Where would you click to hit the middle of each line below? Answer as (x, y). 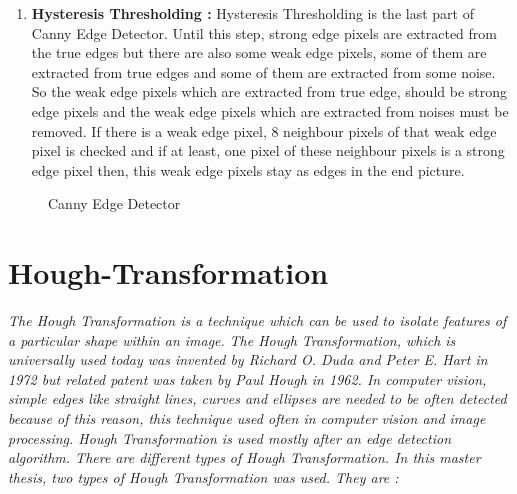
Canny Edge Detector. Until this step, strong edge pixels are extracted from (264, 32)
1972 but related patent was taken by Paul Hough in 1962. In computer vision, (247, 378)
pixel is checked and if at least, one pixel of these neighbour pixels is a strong (268, 150)
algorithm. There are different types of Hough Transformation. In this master (244, 457)
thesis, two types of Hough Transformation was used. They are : (203, 476)
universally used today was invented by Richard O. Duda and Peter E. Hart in (248, 359)
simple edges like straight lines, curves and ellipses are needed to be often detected (257, 398)
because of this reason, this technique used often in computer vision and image (247, 418)
